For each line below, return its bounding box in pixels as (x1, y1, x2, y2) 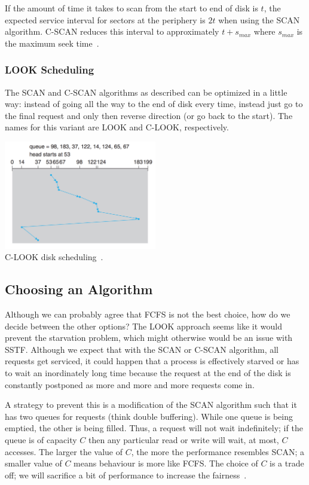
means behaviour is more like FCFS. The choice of (74, 457, 258, 469)
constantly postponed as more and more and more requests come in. (5, 378, 255, 391)
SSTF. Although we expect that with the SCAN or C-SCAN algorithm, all (5, 343, 279, 355)
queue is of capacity (5, 433, 77, 446)
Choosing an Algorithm (5, 280, 153, 298)
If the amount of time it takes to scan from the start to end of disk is (5, 2, 258, 14)
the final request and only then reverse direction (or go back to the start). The (5, 109, 293, 121)
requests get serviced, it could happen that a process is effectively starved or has (5, 355, 299, 367)
